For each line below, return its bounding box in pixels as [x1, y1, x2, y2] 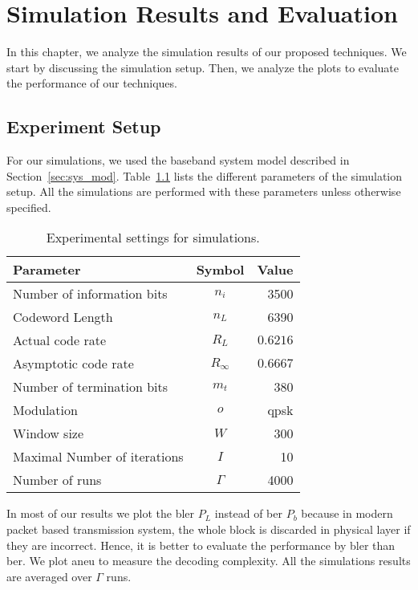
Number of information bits [13, 284, 168, 303]
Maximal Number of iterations [13, 447, 184, 466]
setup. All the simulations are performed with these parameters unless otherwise [6, 183, 401, 200]
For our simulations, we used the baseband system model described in [6, 152, 350, 169]
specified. [6, 198, 51, 215]
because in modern [301, 505, 393, 522]
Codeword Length [13, 307, 113, 327]
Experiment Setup [6, 114, 161, 139]
